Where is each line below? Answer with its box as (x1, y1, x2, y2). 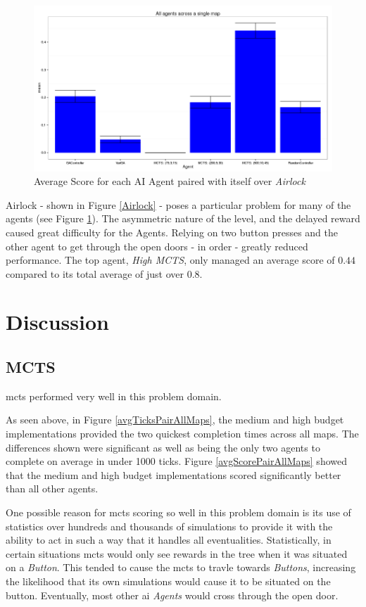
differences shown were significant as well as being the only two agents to (6, 440, 320, 454)
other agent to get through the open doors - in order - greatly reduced (6, 238, 308, 253)
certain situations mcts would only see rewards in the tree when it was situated (6, 546, 348, 561)
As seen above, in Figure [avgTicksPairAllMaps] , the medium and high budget (6, 412, 344, 427)
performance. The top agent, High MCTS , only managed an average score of (6, 253, 335, 267)
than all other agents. (6, 481, 99, 496)
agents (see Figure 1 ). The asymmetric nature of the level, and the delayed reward (6, 211, 360, 226)
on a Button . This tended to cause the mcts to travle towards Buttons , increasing (6, 560, 356, 575)
